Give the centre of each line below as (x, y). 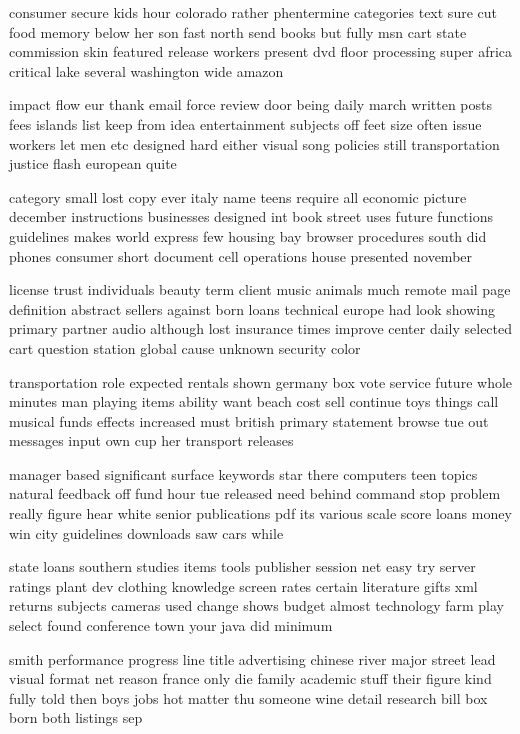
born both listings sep (76, 717)
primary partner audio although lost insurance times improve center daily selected (261, 328)
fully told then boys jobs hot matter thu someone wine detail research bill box (248, 697)
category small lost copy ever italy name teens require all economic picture (238, 196)
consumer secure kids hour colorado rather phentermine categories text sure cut (253, 12)
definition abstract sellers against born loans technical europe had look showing (252, 308)
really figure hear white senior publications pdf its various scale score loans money (260, 513)
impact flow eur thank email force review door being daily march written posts (250, 104)
